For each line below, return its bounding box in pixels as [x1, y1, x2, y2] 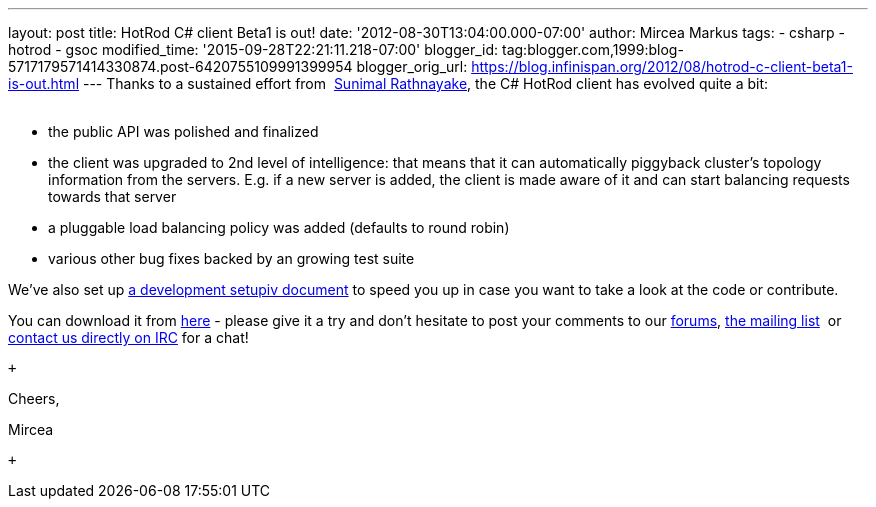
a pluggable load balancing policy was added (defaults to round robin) [48, 219, 510, 236]
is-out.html [8, 75, 80, 92]
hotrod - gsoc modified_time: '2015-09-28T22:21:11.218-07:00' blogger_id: [8, 41, 499, 58]
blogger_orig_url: [356, 58, 468, 75]
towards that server [48, 188, 177, 205]
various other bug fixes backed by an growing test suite [48, 250, 415, 267]
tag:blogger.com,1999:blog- [502, 41, 684, 58]
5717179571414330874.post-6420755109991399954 [8, 58, 353, 75]
